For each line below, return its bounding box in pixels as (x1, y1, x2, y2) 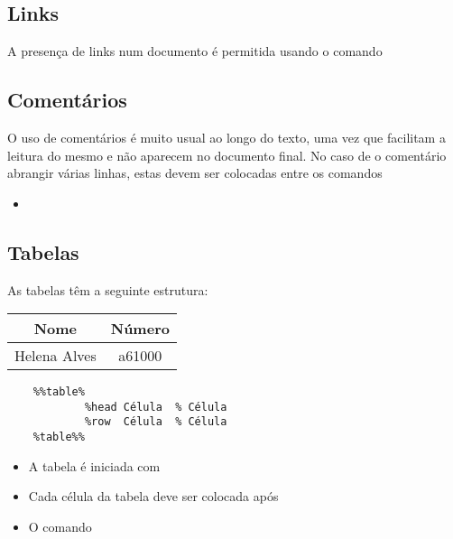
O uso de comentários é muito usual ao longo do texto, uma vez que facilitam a (7, 128, 446, 146)
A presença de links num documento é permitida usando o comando (7, 42, 383, 60)
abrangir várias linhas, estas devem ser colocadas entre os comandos (7, 163, 383, 182)
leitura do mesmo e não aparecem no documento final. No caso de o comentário (7, 145, 447, 164)
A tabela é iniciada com (28, 456, 161, 475)
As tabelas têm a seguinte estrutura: (7, 280, 208, 299)
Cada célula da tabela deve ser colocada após (28, 487, 279, 506)
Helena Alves (14, 345, 97, 367)
